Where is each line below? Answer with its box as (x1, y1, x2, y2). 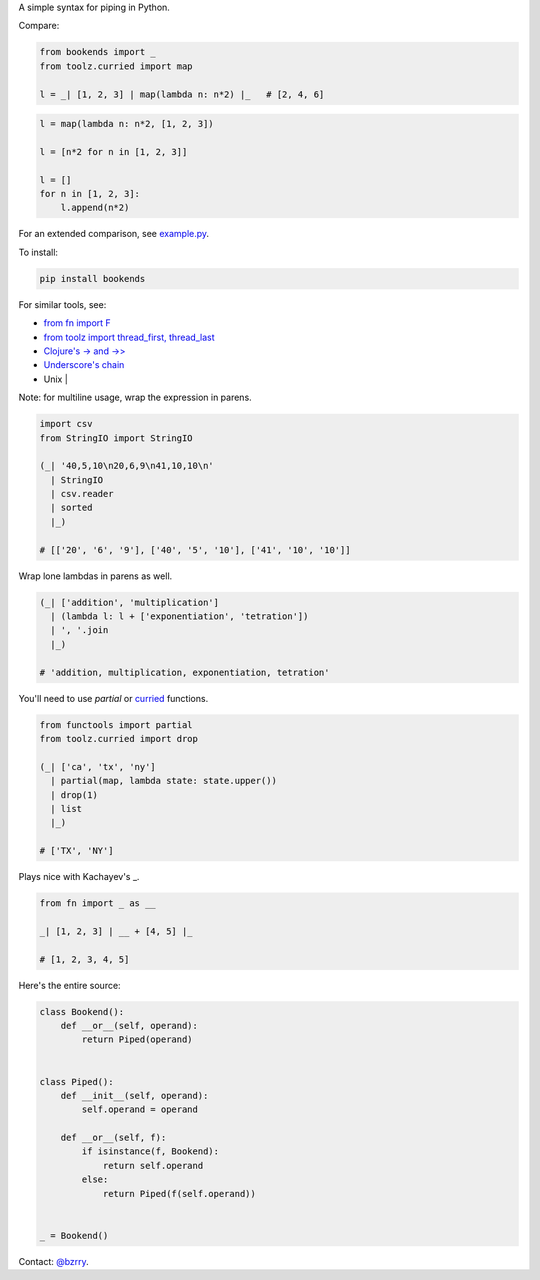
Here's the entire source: (18, 979, 121, 991)
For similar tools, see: (18, 298, 107, 310)
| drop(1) (50, 789, 99, 800)
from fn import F (43, 317, 112, 329)
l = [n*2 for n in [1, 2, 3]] (39, 146, 188, 157)
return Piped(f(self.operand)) (102, 1188, 257, 1199)
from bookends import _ (39, 46, 157, 58)
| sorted (50, 502, 93, 514)
